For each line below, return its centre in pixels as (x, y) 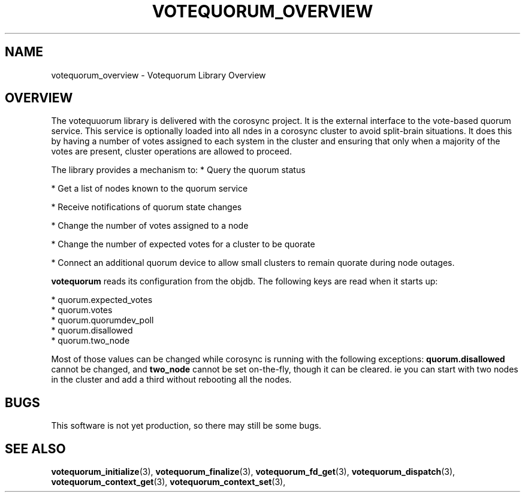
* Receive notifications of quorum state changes (147, 207)
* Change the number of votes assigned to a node (150, 226)
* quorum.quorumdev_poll (102, 320)
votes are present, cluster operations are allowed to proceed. (171, 151)
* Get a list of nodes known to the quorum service (150, 189)
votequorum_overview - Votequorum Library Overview (159, 75)
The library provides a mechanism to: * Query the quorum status (178, 170)
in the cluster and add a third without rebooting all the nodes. (171, 380)
